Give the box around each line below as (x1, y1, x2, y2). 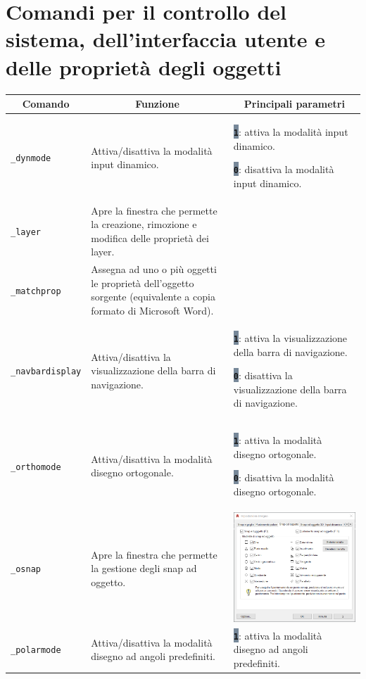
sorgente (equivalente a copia (91, 289, 215, 304)
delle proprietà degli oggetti (6, 52, 282, 81)
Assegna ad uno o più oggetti (91, 262, 217, 277)
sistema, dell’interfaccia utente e (6, 25, 325, 53)
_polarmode (11, 645, 61, 656)
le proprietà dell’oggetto (91, 275, 194, 290)
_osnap (11, 564, 41, 575)
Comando (22, 96, 70, 110)
